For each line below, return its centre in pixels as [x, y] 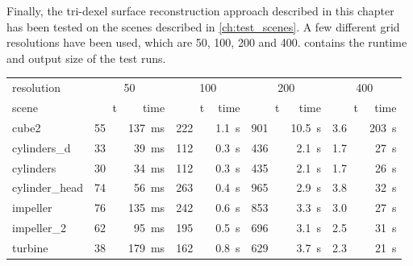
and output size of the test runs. [86, 58]
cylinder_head [48, 187]
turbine [30, 247]
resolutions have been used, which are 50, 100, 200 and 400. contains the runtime [207, 42]
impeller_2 [39, 228]
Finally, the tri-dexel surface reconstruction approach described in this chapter [200, 10]
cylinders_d [42, 147]
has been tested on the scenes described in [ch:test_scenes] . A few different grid [203, 26]
